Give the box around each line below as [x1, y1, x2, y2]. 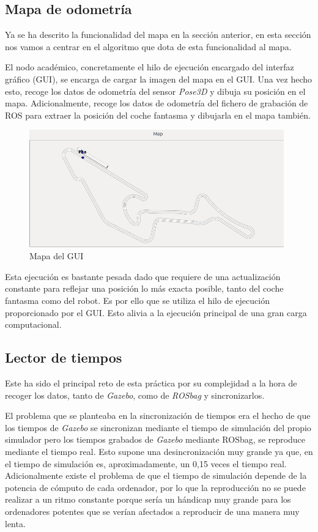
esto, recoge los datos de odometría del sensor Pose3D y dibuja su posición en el [5, 84, 306, 97]
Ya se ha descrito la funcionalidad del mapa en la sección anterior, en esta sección [5, 28, 311, 41]
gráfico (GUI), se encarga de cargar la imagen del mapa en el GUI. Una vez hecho [5, 72, 312, 85]
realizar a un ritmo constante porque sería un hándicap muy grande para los [5, 493, 291, 506]
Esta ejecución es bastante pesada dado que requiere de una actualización [5, 270, 281, 283]
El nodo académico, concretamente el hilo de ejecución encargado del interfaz [5, 61, 294, 73]
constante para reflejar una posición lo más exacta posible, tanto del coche [5, 282, 284, 295]
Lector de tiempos [5, 348, 122, 367]
